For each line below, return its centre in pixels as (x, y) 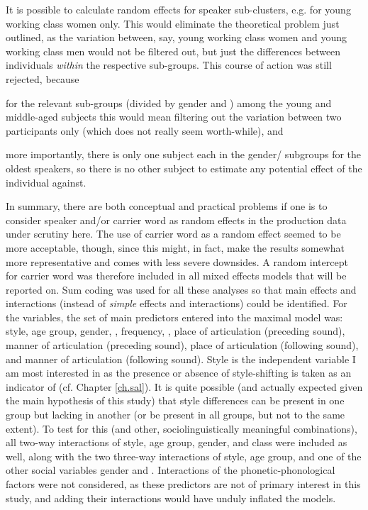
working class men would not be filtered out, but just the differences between (173, 51)
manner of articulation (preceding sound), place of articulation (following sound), (182, 345)
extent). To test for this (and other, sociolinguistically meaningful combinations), (182, 428)
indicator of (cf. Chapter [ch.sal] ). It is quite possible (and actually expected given (184, 386)
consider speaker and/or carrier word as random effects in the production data (176, 220)
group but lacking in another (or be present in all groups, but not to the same (175, 415)
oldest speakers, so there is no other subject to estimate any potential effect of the (184, 168)
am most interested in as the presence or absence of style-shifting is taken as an (179, 373)
